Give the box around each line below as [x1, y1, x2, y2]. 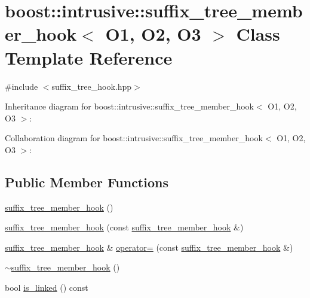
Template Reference [5, 45, 173, 69]
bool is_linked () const [5, 281, 88, 294]
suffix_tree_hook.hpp [51, 80, 132, 92]
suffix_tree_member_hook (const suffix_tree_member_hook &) [5, 221, 244, 233]
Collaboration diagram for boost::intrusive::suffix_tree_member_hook [5, 132, 263, 144]
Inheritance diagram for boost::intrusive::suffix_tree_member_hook [5, 100, 254, 112]
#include [5, 80, 38, 92]
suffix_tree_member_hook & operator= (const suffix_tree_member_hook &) [5, 241, 293, 253]
